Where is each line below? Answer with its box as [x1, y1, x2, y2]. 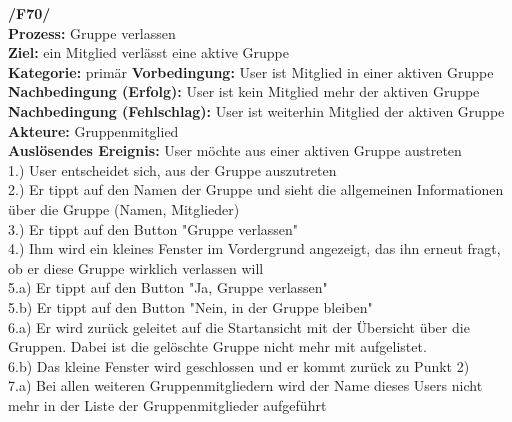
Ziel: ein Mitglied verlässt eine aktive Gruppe [8, 42, 290, 63]
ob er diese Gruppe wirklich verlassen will [8, 257, 264, 278]
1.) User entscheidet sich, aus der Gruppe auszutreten [8, 159, 337, 180]
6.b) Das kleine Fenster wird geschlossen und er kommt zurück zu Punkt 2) [8, 355, 470, 376]
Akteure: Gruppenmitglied [8, 120, 179, 141]
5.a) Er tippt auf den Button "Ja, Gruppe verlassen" [8, 277, 328, 298]
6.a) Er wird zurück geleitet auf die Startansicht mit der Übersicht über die [8, 316, 470, 337]
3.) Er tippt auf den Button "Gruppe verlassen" [8, 218, 299, 239]
